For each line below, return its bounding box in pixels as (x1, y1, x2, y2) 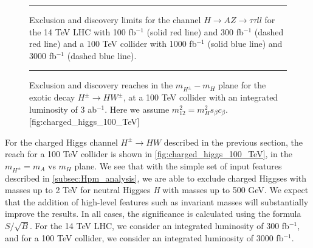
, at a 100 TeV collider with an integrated (123, 91, 278, 104)
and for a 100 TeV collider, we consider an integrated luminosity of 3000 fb (5, 231, 284, 244)
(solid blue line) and (207, 37, 283, 50)
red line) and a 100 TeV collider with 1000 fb (29, 37, 197, 50)
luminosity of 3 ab (29, 102, 97, 115)
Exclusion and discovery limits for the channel (29, 13, 201, 26)
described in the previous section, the (163, 135, 303, 148)
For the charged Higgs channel (5, 135, 118, 148)
